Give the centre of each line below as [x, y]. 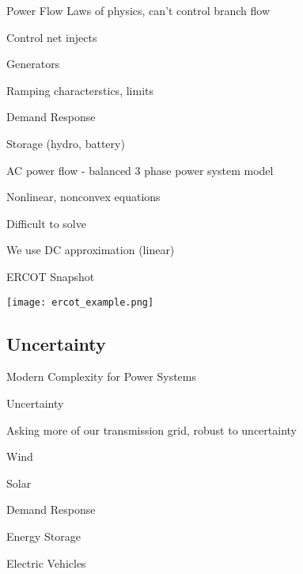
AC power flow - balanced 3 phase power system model [140, 170]
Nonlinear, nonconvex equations [83, 197]
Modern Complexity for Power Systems [102, 376]
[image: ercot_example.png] [80, 302]
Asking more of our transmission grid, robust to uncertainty [151, 430]
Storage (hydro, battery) [66, 143]
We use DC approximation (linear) [91, 250]
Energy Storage [44, 536]
